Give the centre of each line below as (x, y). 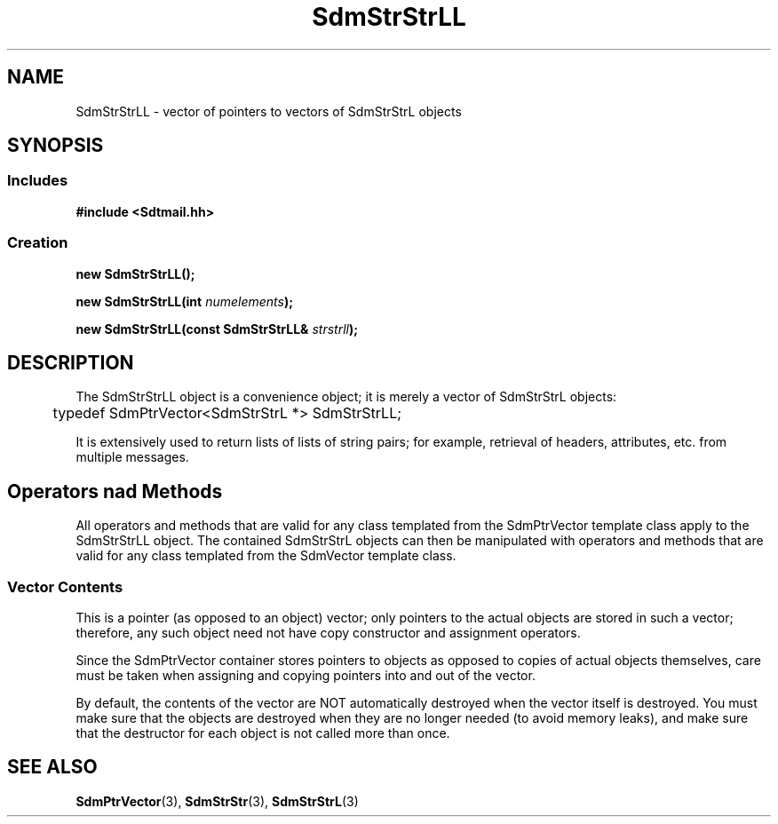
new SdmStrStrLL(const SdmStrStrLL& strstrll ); (217, 329)
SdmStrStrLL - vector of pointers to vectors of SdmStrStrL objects (269, 111)
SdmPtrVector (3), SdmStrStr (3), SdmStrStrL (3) (217, 801)
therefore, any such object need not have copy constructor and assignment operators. (328, 633)
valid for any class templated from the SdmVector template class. (266, 556)
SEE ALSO (52, 767)
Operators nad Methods (115, 491)
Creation (38, 243)
